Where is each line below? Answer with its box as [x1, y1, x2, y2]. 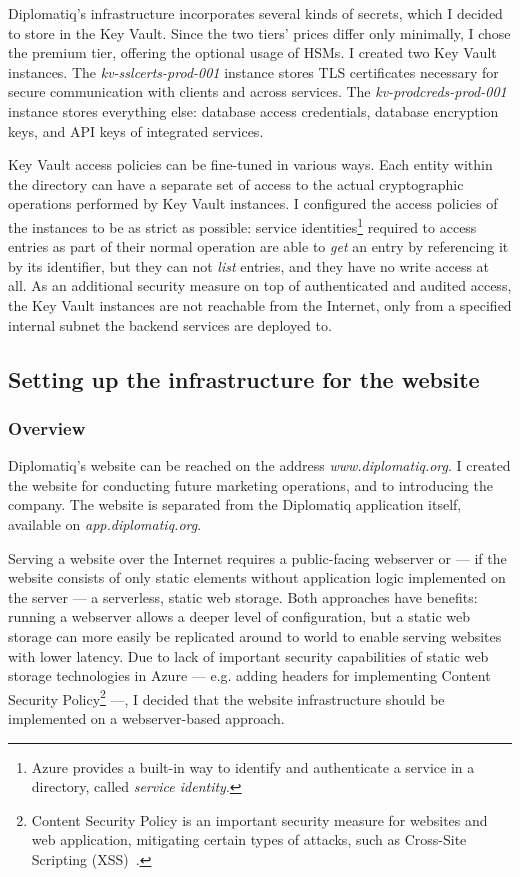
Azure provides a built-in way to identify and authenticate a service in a [31, 756, 475, 777]
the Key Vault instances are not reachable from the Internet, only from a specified [8, 294, 512, 315]
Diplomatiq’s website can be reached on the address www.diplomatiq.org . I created [8, 455, 511, 476]
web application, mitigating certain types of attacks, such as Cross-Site [31, 829, 467, 850]
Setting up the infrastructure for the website [8, 363, 480, 394]
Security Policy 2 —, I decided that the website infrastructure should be [8, 685, 445, 709]
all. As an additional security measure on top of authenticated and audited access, [8, 275, 512, 296]
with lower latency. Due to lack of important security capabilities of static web [8, 645, 489, 666]
